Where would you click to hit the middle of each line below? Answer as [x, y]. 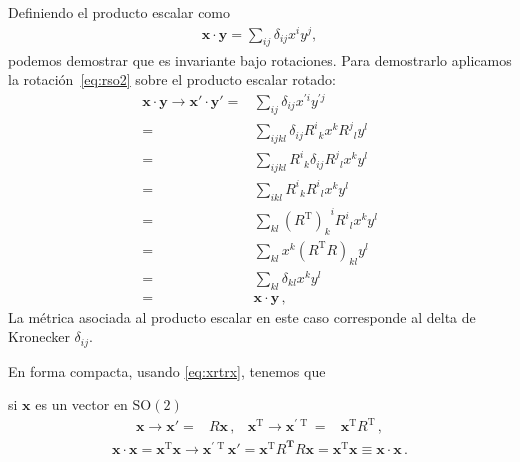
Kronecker [39, 336]
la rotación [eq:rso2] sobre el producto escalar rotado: [172, 79]
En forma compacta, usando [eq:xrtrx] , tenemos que [167, 370]
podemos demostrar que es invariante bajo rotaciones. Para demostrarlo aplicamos [260, 59]
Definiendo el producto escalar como [119, 12]
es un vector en [81, 404]
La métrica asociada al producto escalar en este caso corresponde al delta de [242, 316]
